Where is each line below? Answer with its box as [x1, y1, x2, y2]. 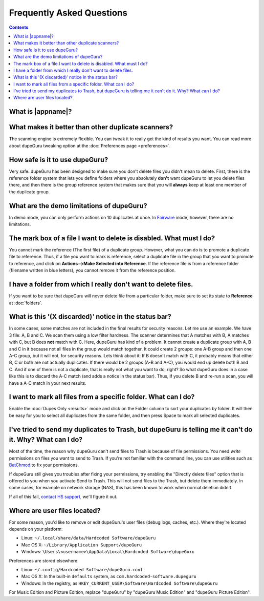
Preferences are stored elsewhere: [9, 558, 79, 563]
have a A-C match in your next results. [9, 380, 87, 386]
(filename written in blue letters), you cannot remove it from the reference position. [9, 268, 176, 273]
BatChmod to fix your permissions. [9, 462, 79, 468]
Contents [9, 24, 29, 30]
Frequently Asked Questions [9, 7, 128, 18]
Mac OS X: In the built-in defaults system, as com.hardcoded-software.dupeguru [21, 574, 197, 580]
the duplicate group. [9, 188, 50, 195]
